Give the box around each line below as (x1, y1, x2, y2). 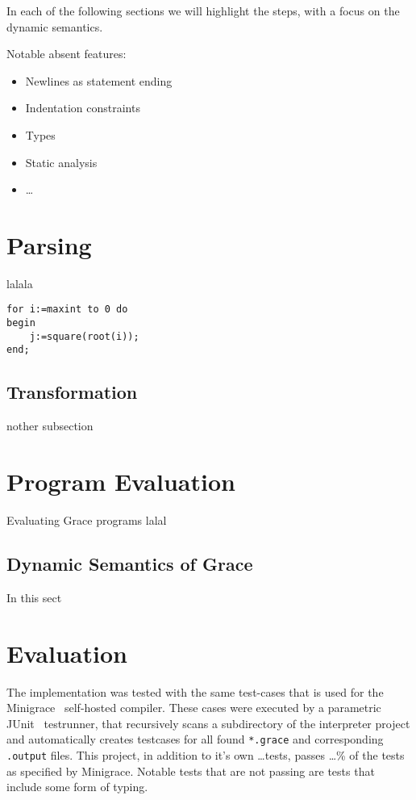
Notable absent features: (6, 45, 127, 62)
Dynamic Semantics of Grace (6, 551, 253, 576)
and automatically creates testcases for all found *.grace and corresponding (6, 731, 384, 748)
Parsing (6, 228, 92, 261)
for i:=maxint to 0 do (6, 304, 128, 316)
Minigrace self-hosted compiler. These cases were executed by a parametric (6, 699, 381, 716)
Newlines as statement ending (25, 72, 173, 89)
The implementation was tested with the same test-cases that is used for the (6, 683, 384, 700)
